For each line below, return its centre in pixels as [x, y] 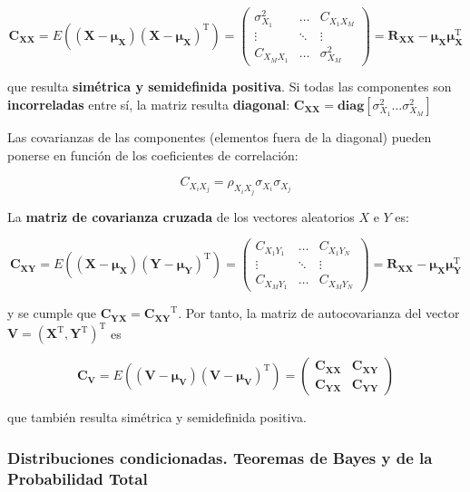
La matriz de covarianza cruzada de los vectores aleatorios [181, 216]
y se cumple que [52, 313]
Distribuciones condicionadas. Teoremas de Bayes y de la [220, 457]
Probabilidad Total [78, 478]
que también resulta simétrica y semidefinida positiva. [157, 417]
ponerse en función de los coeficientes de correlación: [153, 154]
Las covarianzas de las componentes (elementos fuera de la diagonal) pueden [220, 137]
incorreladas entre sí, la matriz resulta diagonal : [149, 105]
